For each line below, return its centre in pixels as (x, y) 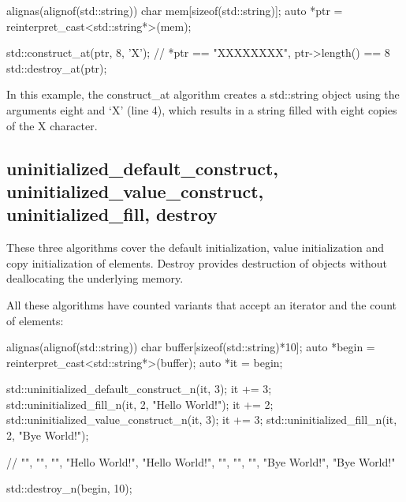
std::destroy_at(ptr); (57, 67)
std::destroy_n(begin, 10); (69, 488)
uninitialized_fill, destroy (112, 214)
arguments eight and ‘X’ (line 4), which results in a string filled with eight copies (202, 109)
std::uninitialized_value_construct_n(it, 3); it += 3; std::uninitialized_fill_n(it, (202, 420)
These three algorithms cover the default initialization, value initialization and (196, 247)
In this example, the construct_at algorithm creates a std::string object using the (203, 94)
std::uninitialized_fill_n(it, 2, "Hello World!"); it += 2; (140, 404)
